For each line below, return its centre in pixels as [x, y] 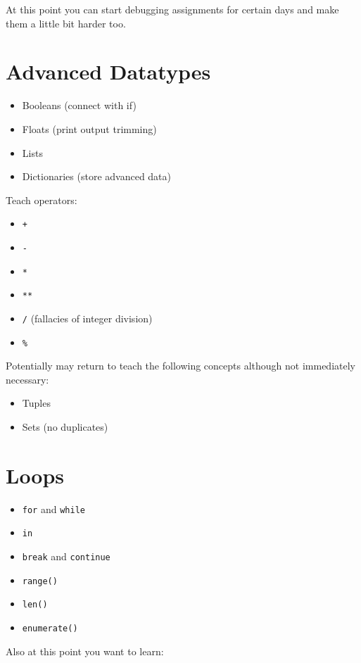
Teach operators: [42, 200]
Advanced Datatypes [108, 71]
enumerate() [50, 629]
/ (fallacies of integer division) [87, 318]
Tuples [36, 403]
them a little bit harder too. [66, 23]
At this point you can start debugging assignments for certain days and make [172, 9]
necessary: [27, 379]
